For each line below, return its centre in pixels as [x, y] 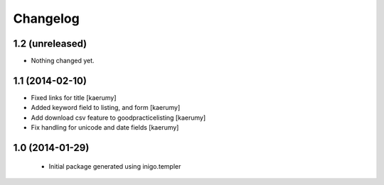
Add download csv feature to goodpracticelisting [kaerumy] [118, 118]
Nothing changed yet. [63, 61]
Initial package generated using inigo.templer [115, 166]
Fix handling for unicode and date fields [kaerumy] [105, 128]
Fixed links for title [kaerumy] [74, 97]
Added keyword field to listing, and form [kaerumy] [106, 108]
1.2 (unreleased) [50, 44]
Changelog [46, 18]
